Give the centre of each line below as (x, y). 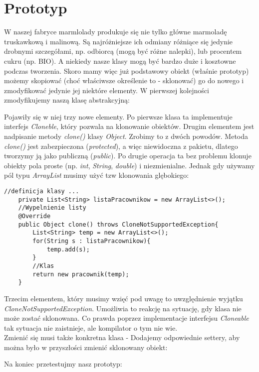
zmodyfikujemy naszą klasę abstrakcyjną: (67, 100)
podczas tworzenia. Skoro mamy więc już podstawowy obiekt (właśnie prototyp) (127, 70)
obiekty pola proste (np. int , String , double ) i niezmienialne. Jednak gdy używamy (129, 165)
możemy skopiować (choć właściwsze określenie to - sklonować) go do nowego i (124, 80)
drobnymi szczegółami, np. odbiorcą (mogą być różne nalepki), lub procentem (123, 51)
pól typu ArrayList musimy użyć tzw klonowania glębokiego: (97, 175)
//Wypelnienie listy (52, 208)
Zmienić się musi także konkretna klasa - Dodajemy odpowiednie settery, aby (122, 337)
